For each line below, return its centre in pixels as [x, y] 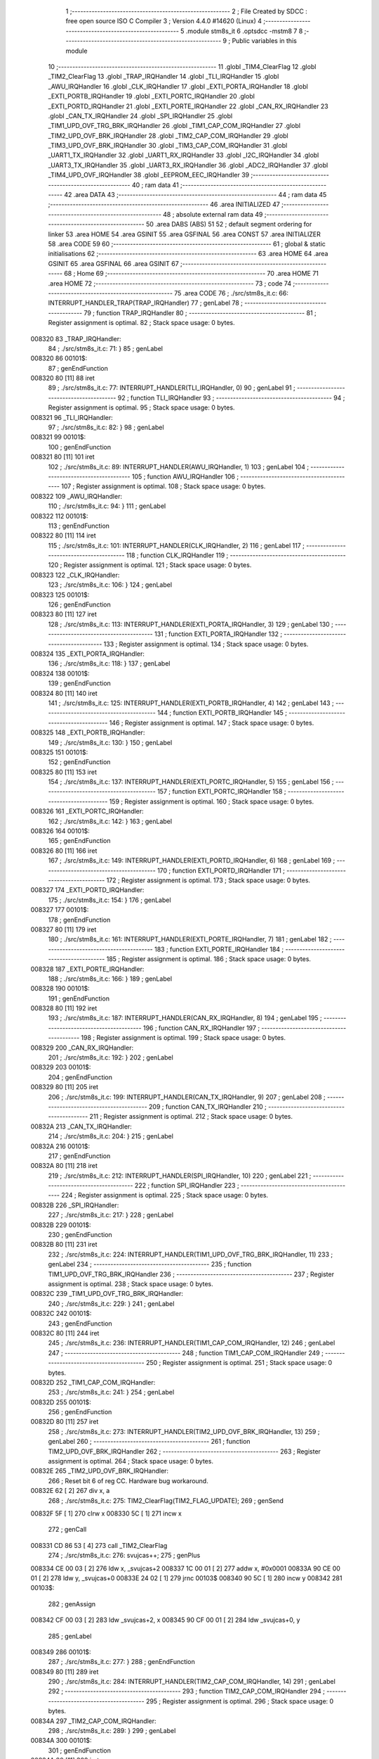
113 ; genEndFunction [79, 526]
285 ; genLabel [70, 1636]
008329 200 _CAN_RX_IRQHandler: [82, 1048]
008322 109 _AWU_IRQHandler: [77, 496]
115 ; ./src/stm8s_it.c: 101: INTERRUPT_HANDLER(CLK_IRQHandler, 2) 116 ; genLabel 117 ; [177, 545]
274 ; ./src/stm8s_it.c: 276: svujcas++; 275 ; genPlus [124, 1556]
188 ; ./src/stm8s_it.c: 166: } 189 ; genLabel [110, 979]
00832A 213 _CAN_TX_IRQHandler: [81, 1126]
